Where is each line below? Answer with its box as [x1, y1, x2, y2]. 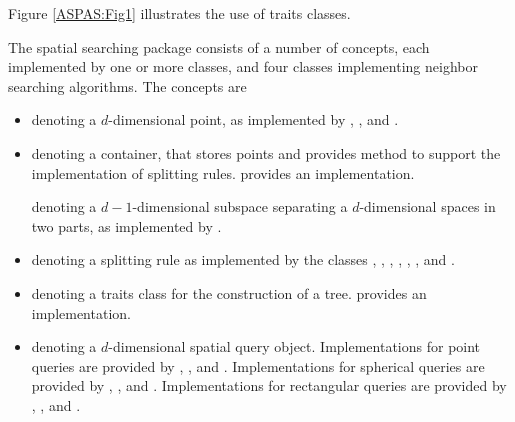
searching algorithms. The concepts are [8, 75, 247, 96]
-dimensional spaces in [359, 196, 496, 217]
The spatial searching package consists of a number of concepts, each [8, 36, 430, 57]
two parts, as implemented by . [31, 215, 222, 236]
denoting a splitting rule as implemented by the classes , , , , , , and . [31, 249, 455, 270]
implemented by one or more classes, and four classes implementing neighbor [8, 56, 478, 77]
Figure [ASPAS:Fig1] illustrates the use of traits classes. [8, 3, 351, 23]
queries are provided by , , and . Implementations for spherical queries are [31, 355, 485, 376]
